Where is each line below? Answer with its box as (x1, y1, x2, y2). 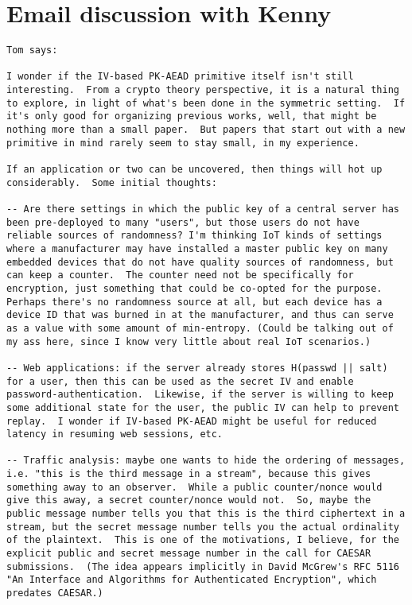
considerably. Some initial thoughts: (6, 176, 217, 188)
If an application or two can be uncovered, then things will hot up (6, 164, 383, 176)
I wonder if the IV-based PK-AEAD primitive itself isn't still (6, 71, 354, 83)
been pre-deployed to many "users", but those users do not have (6, 216, 360, 228)
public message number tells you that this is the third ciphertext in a (6, 508, 406, 520)
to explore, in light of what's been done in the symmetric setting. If (6, 97, 406, 109)
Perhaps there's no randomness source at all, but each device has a (6, 296, 383, 308)
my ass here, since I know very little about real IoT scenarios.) (6, 335, 371, 347)
